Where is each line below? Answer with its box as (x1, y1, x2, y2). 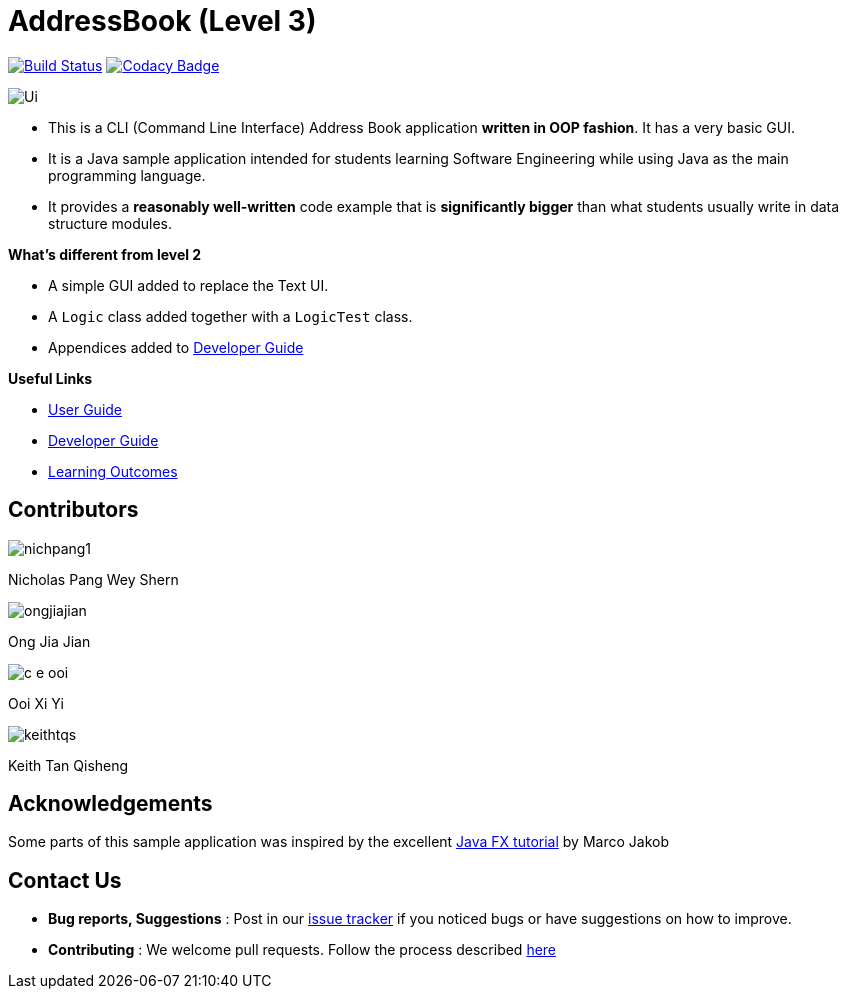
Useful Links (8, 369, 93, 387)
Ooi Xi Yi (8, 694, 64, 712)
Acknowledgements (8, 791, 213, 817)
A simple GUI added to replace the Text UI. (48, 276, 329, 294)
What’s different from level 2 (8, 245, 202, 263)
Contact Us (8, 867, 122, 893)
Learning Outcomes (48, 462, 178, 480)
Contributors (8, 497, 139, 523)
